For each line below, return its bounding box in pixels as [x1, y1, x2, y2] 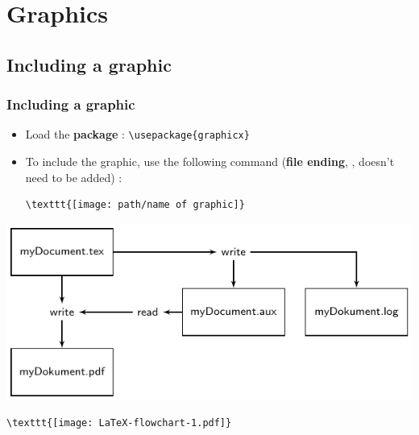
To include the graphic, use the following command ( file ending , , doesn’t [25, 153, 395, 170]
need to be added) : [25, 168, 122, 185]
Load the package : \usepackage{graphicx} [25, 126, 250, 143]
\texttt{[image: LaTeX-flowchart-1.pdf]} [6, 417, 232, 429]
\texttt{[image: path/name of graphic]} [25, 199, 245, 211]
